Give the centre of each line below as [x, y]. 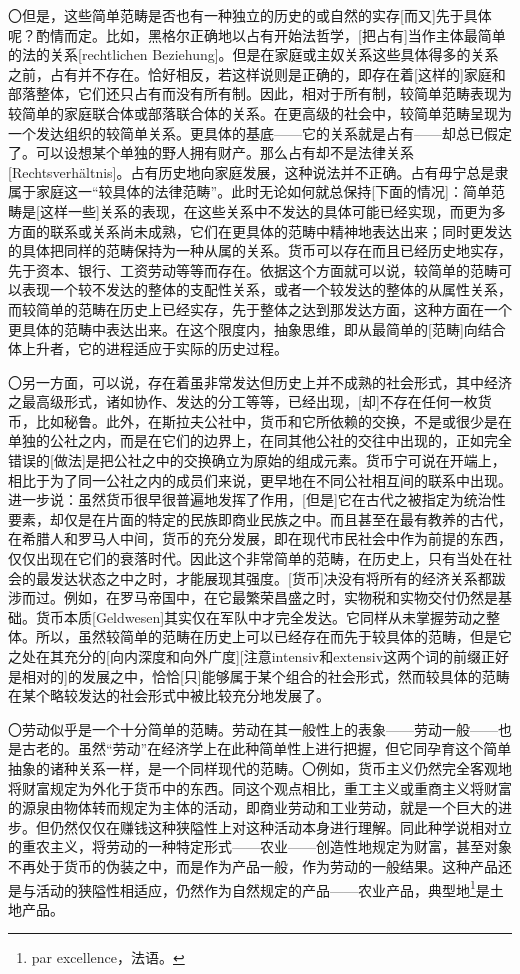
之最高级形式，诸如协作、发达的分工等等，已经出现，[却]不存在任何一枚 [243, 401]
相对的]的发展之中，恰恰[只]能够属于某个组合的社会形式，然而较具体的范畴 [265, 675]
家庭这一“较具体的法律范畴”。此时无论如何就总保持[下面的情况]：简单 [263, 191]
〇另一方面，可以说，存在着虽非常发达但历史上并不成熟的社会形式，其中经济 [260, 381]
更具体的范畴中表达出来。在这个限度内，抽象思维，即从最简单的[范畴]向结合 [257, 328]
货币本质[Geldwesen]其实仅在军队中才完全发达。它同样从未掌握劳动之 [261, 616]
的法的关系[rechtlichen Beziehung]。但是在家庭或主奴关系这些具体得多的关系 [253, 54]
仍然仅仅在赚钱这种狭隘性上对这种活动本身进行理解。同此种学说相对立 [280, 826]
